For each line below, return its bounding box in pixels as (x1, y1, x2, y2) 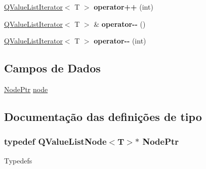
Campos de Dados (4, 60, 101, 76)
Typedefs (4, 155, 32, 165)
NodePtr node (4, 83, 48, 94)
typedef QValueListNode (4, 135, 107, 148)
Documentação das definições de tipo (4, 108, 202, 124)
